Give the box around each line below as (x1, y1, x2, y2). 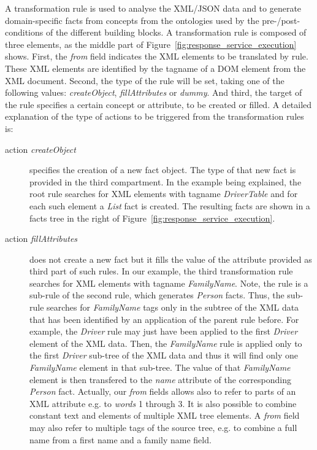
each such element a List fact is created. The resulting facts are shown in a (29, 199, 310, 212)
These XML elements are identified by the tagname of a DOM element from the (5, 61, 306, 74)
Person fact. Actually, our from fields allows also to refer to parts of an (29, 385, 296, 398)
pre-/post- (262, 14, 300, 26)
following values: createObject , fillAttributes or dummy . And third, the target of (5, 86, 302, 99)
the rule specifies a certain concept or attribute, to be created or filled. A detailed (5, 98, 312, 111)
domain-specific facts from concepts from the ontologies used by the (5, 14, 259, 26)
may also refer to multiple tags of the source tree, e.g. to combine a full (29, 421, 297, 433)
